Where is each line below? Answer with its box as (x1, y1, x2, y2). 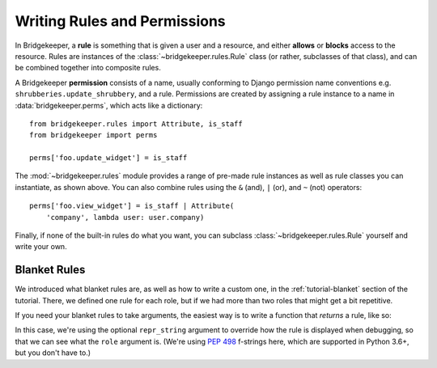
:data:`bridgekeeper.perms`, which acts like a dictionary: (15, 100, 203, 110)
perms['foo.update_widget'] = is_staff (29, 154, 188, 163)
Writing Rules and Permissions (15, 12, 226, 30)
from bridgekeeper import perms (29, 130, 158, 140)
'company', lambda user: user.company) (45, 213, 205, 222)
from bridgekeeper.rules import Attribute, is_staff (29, 119, 243, 129)
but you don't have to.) (15, 348, 91, 357)
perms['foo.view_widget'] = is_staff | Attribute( (29, 201, 235, 210)
